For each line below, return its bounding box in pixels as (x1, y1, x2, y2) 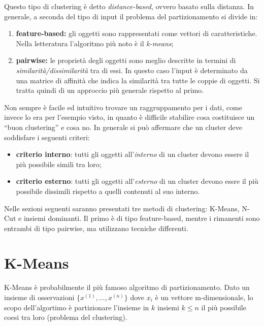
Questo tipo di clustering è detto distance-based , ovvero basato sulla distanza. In (4, 1, 254, 11)
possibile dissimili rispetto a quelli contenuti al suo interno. (16, 185, 200, 196)
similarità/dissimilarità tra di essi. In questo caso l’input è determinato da (16, 64, 248, 75)
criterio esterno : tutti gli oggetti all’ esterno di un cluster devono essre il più (16, 176, 258, 186)
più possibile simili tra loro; (16, 158, 102, 169)
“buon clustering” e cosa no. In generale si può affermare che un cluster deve (4, 121, 243, 132)
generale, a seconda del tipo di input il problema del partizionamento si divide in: (4, 11, 258, 21)
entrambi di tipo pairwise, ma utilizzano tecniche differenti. (4, 222, 188, 233)
